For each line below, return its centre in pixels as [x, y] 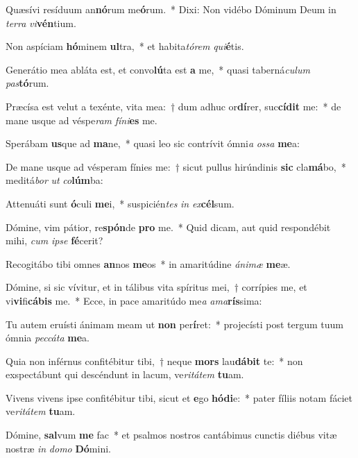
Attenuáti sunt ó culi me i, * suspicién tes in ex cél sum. [120, 203]
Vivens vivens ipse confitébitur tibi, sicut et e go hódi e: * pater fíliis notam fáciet [179, 397]
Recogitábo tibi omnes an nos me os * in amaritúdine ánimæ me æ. [148, 263]
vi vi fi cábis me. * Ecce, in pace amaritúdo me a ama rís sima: [134, 300]
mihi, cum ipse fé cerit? [54, 240]
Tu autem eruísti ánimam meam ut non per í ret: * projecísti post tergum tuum [175, 324]
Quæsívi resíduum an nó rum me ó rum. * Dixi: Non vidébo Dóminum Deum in [171, 9]
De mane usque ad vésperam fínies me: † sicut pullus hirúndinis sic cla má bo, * [176, 166]
